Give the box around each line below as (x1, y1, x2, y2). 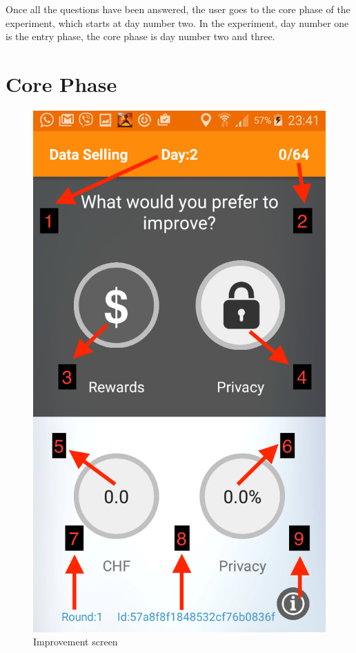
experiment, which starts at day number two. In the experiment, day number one (6, 15, 349, 30)
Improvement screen (33, 634, 118, 649)
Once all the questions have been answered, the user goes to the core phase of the (6, 2, 350, 16)
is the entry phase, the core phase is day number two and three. (6, 29, 275, 44)
